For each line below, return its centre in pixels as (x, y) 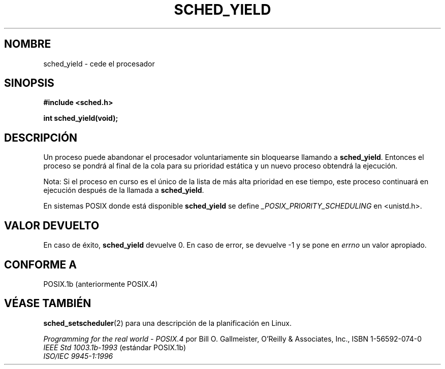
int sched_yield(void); (81, 118)
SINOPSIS (29, 83)
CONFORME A (40, 264)
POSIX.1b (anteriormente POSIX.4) (101, 284)
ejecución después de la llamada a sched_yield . (124, 190)
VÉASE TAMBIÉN (48, 304)
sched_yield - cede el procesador (99, 63)
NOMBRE (28, 44)
